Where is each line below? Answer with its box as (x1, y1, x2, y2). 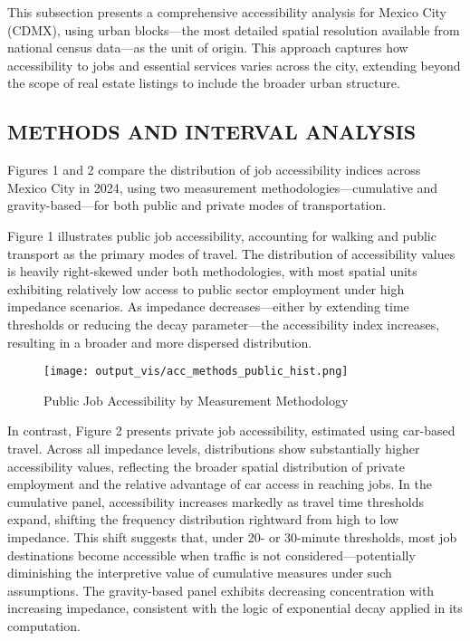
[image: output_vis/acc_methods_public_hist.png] (43, 365, 349, 378)
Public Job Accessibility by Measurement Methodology (43, 390, 349, 409)
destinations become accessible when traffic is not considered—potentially (7, 545, 416, 564)
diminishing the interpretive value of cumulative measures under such (7, 563, 392, 582)
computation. (7, 616, 81, 635)
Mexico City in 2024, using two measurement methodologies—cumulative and (7, 177, 438, 196)
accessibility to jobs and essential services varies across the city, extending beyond (7, 55, 461, 74)
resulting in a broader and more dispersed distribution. (7, 332, 312, 351)
